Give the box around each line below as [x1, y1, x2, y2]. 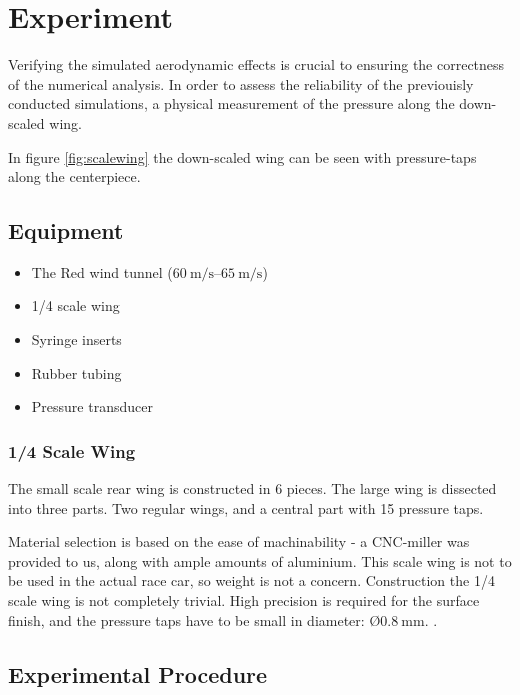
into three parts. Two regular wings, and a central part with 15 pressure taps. [8, 497, 484, 518]
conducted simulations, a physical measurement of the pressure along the [8, 93, 455, 114]
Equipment [8, 215, 124, 246]
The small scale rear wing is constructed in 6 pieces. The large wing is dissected [8, 478, 497, 499]
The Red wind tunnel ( [31, 261, 173, 282]
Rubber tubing [31, 362, 122, 383]
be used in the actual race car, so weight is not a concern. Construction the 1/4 [8, 570, 495, 591]
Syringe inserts [31, 329, 122, 350]
